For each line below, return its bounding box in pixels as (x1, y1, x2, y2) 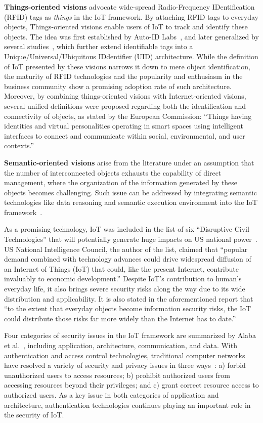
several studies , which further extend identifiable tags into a (4, 41, 193, 52)
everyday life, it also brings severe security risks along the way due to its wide (4, 283, 245, 294)
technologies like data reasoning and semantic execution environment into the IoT (4, 197, 258, 207)
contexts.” (4, 140, 34, 151)
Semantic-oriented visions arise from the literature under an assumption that (4, 157, 254, 167)
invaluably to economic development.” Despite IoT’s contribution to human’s (4, 273, 242, 284)
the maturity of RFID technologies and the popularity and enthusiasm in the (4, 71, 243, 81)
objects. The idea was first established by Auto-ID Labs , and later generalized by (4, 31, 259, 41)
